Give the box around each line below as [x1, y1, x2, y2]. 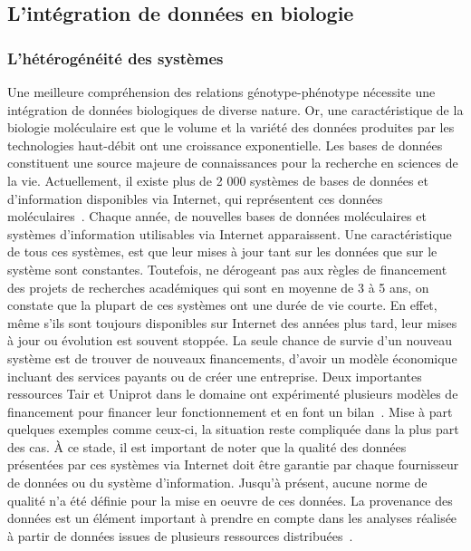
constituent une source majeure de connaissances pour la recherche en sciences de [7, 153, 458, 172]
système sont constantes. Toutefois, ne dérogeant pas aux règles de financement [7, 259, 447, 278]
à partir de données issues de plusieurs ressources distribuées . [7, 526, 353, 545]
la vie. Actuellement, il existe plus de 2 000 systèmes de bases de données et [7, 170, 428, 189]
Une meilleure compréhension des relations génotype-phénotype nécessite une [7, 82, 436, 101]
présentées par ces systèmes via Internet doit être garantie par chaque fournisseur [7, 455, 459, 474]
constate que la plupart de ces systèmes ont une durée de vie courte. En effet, [7, 295, 437, 314]
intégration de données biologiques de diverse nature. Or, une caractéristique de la [7, 100, 464, 119]
